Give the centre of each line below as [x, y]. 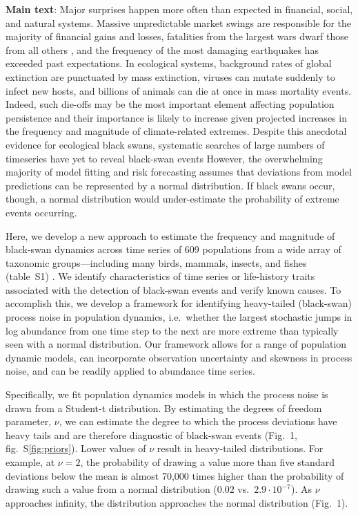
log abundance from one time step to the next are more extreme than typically [172, 330]
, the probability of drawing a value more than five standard [207, 462]
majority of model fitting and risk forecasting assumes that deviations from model [179, 172]
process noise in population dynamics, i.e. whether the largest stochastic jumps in [179, 317]
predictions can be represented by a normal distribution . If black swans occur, [170, 185]
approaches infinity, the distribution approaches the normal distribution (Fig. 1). [177, 502]
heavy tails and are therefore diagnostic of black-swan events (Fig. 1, [151, 434]
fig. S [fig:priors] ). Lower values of [76, 448]
